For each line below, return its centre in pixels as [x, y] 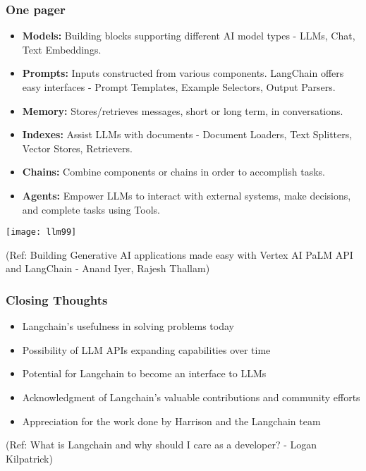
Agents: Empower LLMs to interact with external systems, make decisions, [187, 195]
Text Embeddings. [62, 49]
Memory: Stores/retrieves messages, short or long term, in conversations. [183, 110]
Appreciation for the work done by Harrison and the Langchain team [171, 421]
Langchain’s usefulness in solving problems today [128, 326]
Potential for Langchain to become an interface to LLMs [144, 373]
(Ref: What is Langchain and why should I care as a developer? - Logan [161, 445]
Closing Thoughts [57, 299]
